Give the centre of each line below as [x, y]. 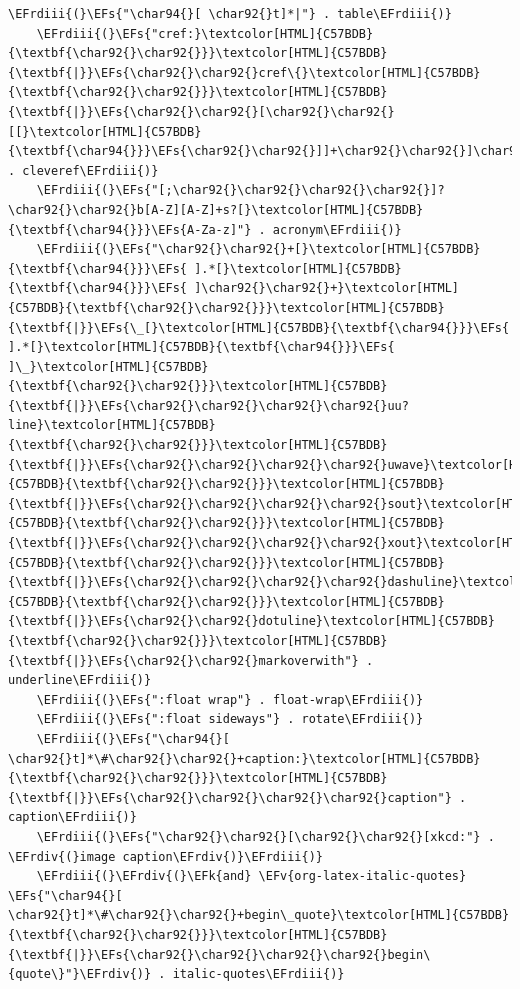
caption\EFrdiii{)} [72, 817]
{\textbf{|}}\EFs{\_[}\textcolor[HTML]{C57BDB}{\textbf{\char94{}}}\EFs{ [259, 327]
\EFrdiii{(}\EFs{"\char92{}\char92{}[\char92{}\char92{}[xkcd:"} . [265, 836]
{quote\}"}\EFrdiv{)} [80, 974]
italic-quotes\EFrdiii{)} [258, 974]
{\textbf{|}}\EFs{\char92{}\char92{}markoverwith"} [183, 660]
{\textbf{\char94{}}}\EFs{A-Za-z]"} [130, 229]
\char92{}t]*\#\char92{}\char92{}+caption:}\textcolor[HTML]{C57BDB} [244, 758]
